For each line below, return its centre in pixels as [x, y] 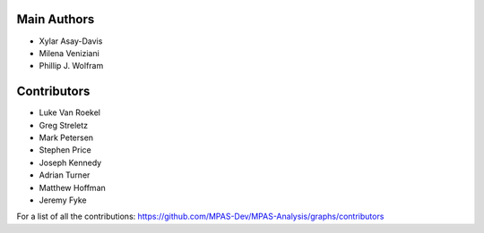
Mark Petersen [66, 137]
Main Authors [56, 19]
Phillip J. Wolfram [71, 66]
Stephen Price [65, 150]
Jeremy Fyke [63, 200]
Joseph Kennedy [70, 162]
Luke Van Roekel [69, 112]
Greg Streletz [64, 125]
